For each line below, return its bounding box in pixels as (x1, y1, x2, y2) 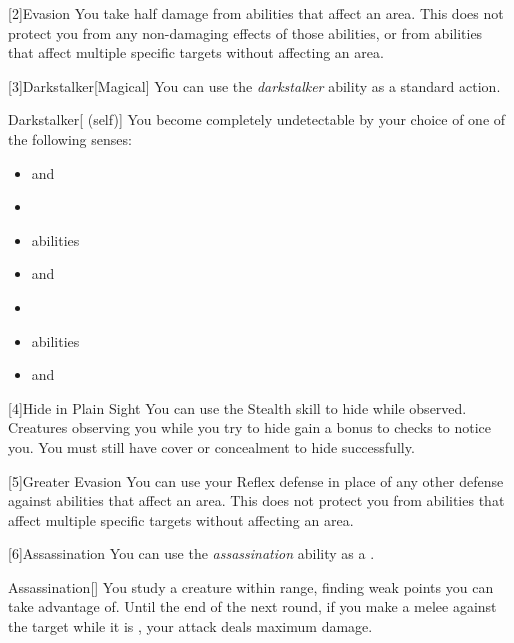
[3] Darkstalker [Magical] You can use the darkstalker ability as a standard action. (8, 75, 501, 96)
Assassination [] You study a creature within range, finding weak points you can (8, 576, 494, 597)
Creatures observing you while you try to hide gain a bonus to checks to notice (8, 417, 492, 438)
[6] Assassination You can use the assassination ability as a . (8, 543, 375, 564)
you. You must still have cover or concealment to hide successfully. (8, 436, 415, 457)
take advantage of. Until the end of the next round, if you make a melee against (8, 596, 497, 617)
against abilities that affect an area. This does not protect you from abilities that (8, 490, 505, 511)
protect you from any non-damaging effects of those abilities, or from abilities (8, 22, 483, 43)
